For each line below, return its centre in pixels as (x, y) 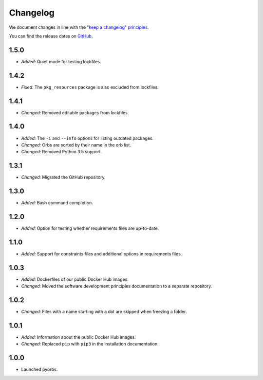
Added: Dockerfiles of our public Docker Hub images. (75, 279)
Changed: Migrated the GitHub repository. (63, 177)
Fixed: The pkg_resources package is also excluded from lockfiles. (90, 87)
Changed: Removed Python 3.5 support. (62, 152)
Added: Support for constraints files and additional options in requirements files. (102, 253)
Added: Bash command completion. (57, 203)
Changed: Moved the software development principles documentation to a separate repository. (117, 286)
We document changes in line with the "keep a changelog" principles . (79, 27)
